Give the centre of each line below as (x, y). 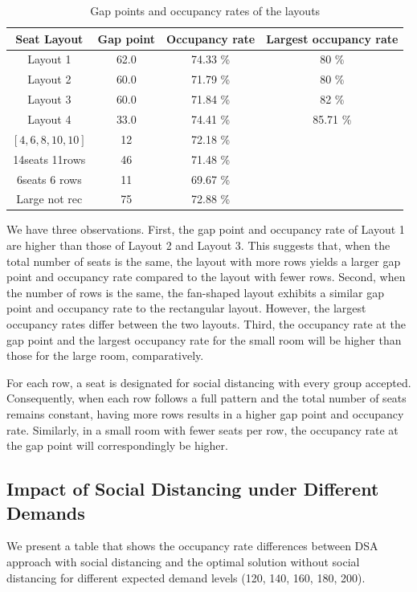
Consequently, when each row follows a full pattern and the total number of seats (206, 398)
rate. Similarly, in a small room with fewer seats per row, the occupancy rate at (202, 429)
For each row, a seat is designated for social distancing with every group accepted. (209, 382)
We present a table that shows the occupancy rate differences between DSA (192, 546)
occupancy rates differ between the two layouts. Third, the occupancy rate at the (206, 324)
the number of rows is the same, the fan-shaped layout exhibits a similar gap (195, 292)
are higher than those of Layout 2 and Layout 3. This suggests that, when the (198, 245)
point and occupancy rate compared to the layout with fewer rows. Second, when (206, 277)
